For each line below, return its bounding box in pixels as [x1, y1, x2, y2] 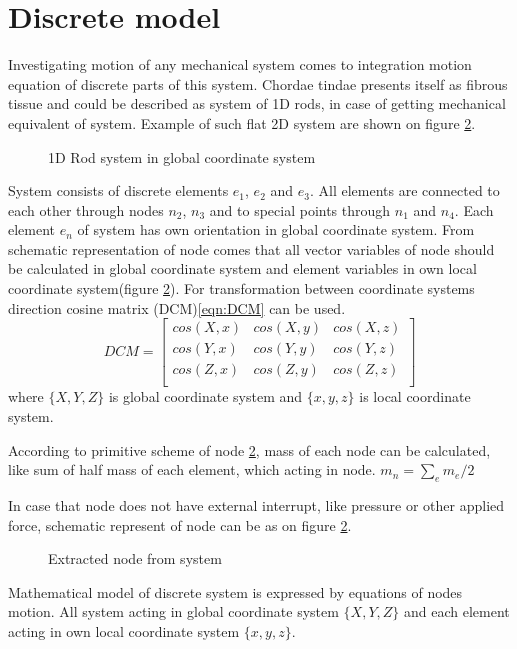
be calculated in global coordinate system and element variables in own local [8, 258, 477, 279]
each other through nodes [8, 199, 164, 220]
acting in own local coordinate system [8, 620, 240, 641]
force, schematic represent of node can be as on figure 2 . [8, 514, 352, 535]
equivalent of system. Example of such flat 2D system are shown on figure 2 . [8, 112, 476, 133]
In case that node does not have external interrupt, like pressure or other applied [8, 494, 505, 515]
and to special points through [209, 199, 391, 220]
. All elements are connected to [309, 180, 500, 201]
